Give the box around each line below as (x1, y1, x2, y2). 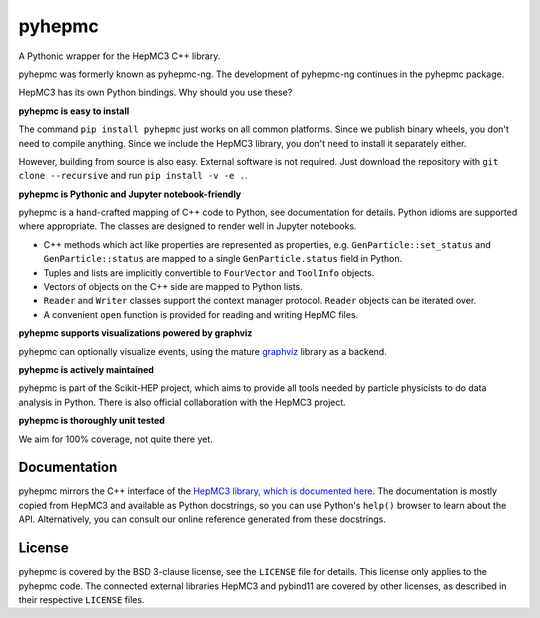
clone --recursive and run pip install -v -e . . (18, 170, 248, 182)
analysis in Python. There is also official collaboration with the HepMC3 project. (18, 396, 347, 408)
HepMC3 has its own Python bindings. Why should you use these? (18, 86, 293, 99)
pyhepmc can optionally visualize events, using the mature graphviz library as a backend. (18, 345, 387, 357)
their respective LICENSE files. (18, 593, 145, 605)
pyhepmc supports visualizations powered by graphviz (18, 327, 253, 339)
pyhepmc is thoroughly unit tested (18, 415, 165, 427)
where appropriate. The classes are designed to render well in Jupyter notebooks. (18, 220, 357, 232)
